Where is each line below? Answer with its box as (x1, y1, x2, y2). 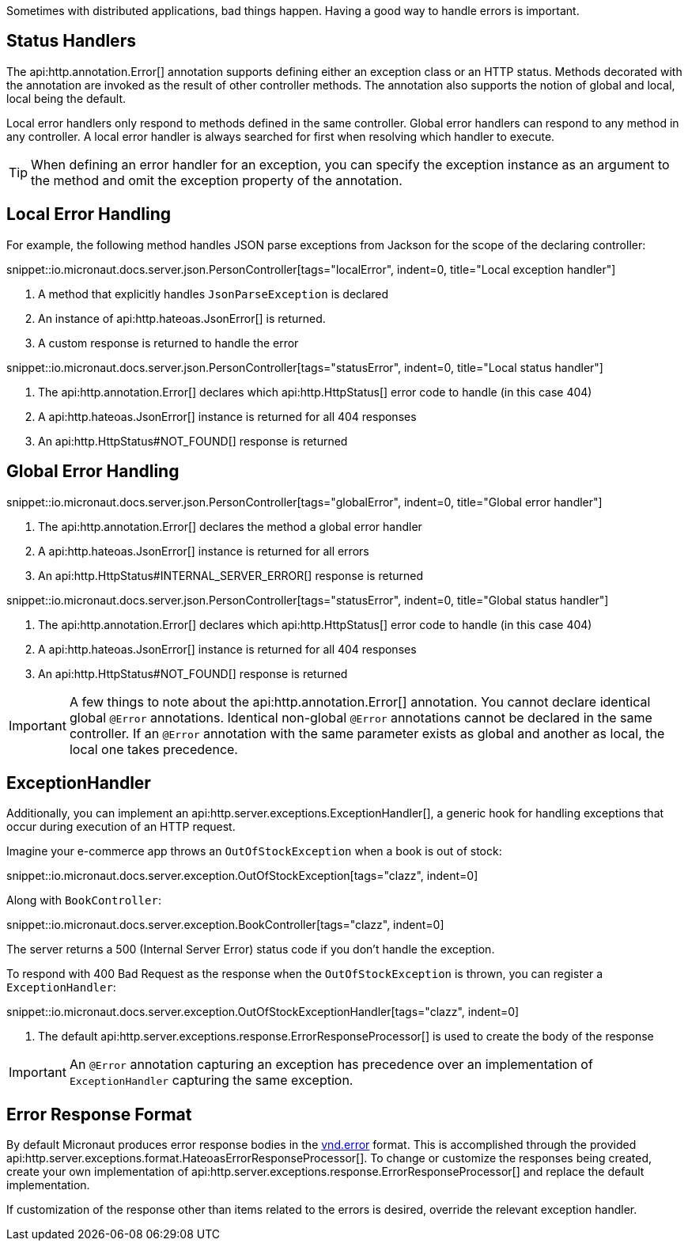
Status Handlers (6, 31, 136, 51)
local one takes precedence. (69, 741, 238, 757)
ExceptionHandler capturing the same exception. (69, 1072, 353, 1089)
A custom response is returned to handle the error (38, 335, 299, 350)
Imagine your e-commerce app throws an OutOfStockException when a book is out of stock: (6, 844, 502, 858)
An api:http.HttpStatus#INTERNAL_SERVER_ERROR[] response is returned (38, 568, 423, 582)
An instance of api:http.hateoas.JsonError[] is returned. (38, 311, 326, 325)
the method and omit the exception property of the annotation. (31, 172, 403, 188)
